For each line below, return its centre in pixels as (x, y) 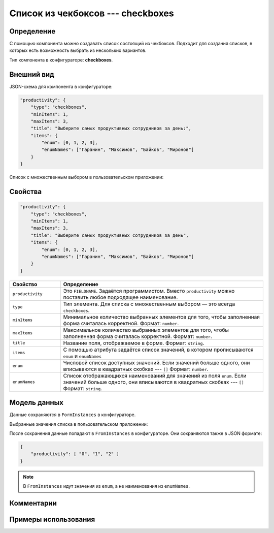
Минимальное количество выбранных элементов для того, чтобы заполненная (161, 317)
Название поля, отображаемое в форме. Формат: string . (134, 343)
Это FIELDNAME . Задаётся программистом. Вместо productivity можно (149, 291)
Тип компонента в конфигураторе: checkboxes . (61, 60)
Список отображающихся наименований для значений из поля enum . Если (155, 375)
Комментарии (33, 503)
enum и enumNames (82, 356)
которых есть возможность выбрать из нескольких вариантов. (78, 50)
